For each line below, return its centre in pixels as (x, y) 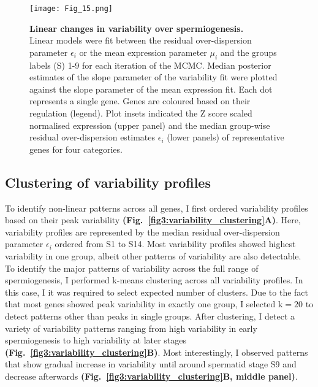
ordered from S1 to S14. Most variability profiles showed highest (175, 244)
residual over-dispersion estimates (93, 137)
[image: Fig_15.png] (71, 9)
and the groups (248, 52)
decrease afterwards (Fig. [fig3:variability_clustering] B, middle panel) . (151, 376)
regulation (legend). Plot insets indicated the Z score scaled (141, 113)
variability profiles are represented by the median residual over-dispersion (142, 232)
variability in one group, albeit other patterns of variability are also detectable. (153, 255)
